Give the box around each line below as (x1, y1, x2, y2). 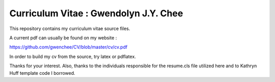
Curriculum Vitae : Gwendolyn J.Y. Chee (9, 8, 183, 19)
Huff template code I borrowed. (9, 70, 76, 76)
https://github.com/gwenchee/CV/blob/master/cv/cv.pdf (9, 44, 128, 50)
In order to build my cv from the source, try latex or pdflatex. (9, 53, 136, 60)
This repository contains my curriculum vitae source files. (9, 25, 130, 32)
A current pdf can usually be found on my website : (9, 35, 117, 41)
